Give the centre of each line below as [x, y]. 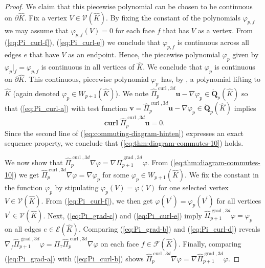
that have [44, 54]
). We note [132, 93]
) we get [26, 174]
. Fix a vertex [46, 17]
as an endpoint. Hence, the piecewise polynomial [144, 54]
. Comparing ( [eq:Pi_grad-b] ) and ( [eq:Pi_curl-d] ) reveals [169, 229]
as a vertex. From [225, 30]
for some [116, 174]
